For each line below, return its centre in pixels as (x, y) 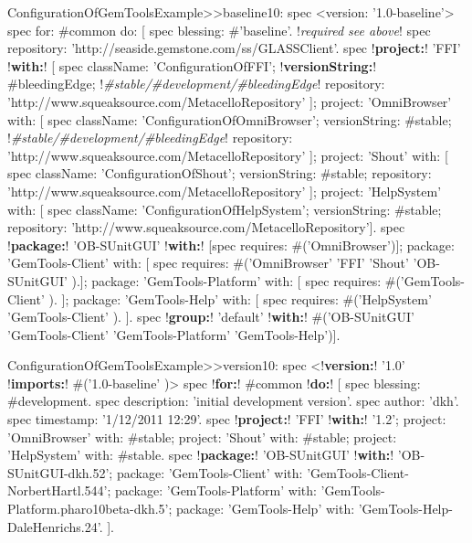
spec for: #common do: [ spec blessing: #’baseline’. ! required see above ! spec (219, 30)
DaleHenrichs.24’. (55, 526)
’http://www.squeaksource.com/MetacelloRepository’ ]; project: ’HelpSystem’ (225, 191)
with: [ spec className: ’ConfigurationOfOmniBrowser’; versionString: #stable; (230, 119)
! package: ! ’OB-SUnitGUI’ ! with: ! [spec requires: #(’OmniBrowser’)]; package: (231, 245)
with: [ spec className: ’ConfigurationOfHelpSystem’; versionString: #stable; (225, 209)
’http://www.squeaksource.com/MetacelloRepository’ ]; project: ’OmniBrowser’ (230, 101)
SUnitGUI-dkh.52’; (60, 472)
